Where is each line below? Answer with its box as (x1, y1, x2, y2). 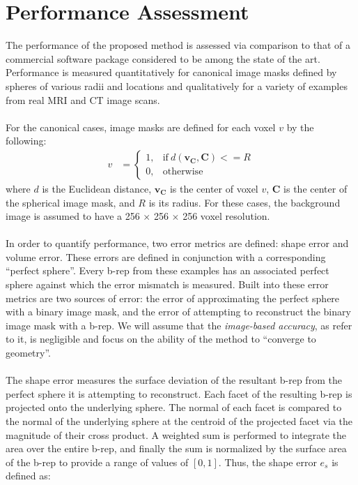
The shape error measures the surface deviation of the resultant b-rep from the (6, 373, 342, 387)
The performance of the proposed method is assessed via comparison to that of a (6, 38, 350, 52)
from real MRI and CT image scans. (6, 92, 160, 107)
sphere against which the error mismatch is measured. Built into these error (6, 277, 329, 292)
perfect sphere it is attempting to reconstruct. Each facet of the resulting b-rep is (6, 386, 352, 401)
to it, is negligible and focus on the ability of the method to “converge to (6, 331, 316, 346)
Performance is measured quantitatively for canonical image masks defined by (6, 65, 337, 80)
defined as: (6, 468, 51, 483)
